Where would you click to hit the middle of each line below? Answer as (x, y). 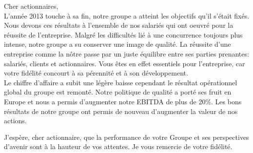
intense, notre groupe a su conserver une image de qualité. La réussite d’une (117, 44)
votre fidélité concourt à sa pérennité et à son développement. (96, 73)
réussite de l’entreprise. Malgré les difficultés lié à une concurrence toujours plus (123, 34)
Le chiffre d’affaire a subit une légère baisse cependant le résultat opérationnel (121, 82)
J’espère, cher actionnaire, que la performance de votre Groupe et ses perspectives (126, 137)
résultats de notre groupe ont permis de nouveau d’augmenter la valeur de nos (121, 111)
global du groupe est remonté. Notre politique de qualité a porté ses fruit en (118, 92)
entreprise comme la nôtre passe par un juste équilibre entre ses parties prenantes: (126, 53)
